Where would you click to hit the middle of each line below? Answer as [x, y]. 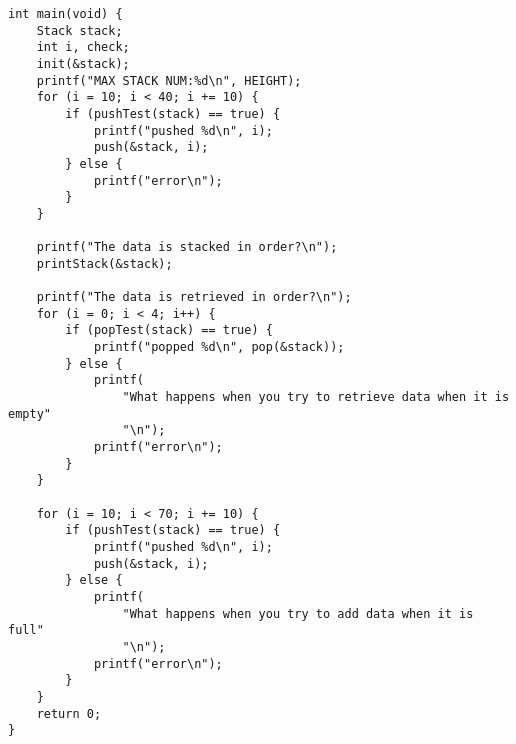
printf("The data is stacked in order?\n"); [187, 247]
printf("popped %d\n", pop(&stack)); [219, 347]
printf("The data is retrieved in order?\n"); [194, 297]
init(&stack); [83, 63]
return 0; [69, 713]
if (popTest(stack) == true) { [169, 330]
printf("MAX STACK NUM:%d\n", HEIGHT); [169, 80]
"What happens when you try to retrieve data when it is [316, 397]
